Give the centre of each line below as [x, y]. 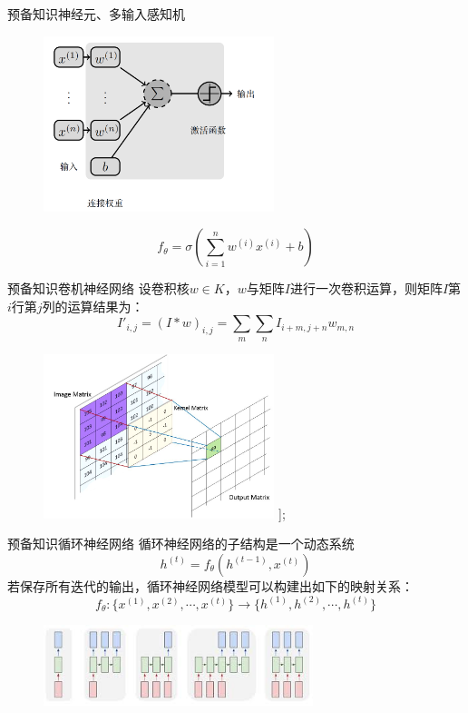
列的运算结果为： [93, 306]
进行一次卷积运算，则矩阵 [366, 288]
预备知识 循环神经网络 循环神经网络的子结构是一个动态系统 [181, 544]
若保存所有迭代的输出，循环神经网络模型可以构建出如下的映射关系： [210, 585]
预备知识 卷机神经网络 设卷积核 [98, 288]
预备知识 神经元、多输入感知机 [96, 14]
